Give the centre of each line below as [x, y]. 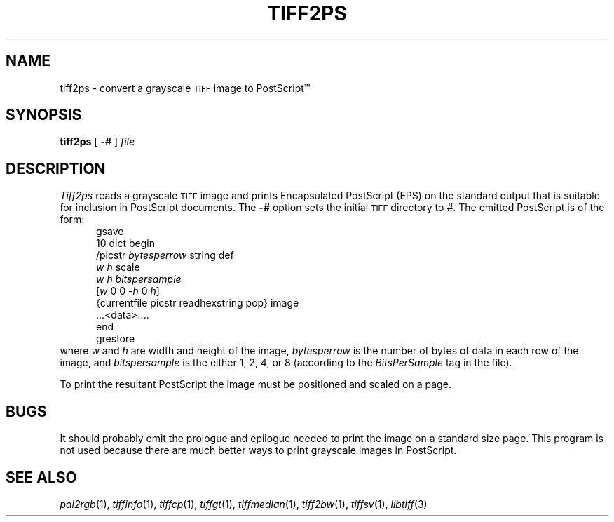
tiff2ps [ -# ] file [97, 142]
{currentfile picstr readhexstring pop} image [198, 303]
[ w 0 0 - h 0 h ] [128, 291]
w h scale [118, 267]
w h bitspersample [139, 279]
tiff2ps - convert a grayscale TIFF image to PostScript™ [185, 88]
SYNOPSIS [44, 115]
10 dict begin [125, 243]
